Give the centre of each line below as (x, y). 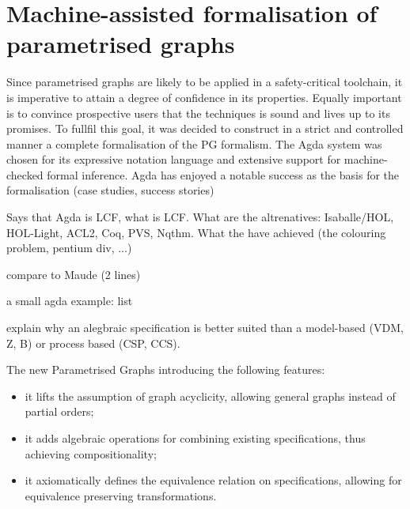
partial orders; (59, 411)
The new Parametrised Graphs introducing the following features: (166, 369)
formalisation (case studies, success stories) (110, 190)
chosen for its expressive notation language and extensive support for (174, 159)
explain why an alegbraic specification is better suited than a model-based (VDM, (205, 328)
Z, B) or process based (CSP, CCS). (93, 343)
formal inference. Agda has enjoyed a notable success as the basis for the (223, 174)
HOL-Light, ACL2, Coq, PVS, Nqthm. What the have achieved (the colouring (196, 232)
